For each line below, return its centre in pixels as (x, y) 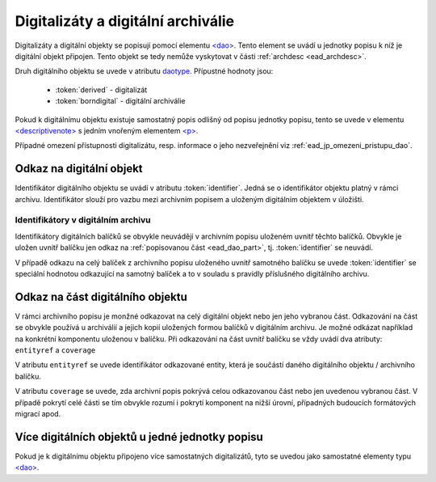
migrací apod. (38, 413)
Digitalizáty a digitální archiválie (124, 21)
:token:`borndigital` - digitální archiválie (120, 101)
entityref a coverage (55, 350)
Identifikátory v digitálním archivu (83, 220)
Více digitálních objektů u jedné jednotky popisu (139, 437)
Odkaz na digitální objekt (79, 169)
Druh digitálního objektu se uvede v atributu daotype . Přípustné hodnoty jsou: (144, 71)
